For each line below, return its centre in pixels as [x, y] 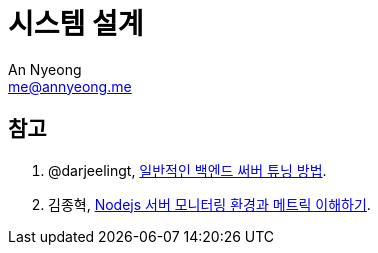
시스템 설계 [76, 24]
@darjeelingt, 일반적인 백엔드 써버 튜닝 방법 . [187, 170]
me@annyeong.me [70, 86]
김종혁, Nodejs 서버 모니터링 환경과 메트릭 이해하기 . [209, 204]
